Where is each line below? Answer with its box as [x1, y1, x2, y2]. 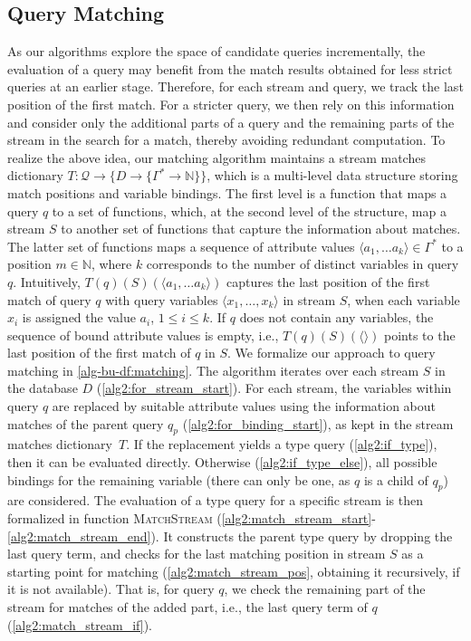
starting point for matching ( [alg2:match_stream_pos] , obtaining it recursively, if [7, 561, 460, 580]
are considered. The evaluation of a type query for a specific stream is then [7, 491, 423, 510]
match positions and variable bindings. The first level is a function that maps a [7, 183, 447, 202]
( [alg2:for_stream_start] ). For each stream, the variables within [96, 378, 452, 397]
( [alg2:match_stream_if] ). [7, 615, 152, 634]
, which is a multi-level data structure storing [207, 166, 458, 185]
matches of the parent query [7, 414, 164, 433]
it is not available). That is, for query [7, 579, 215, 598]
